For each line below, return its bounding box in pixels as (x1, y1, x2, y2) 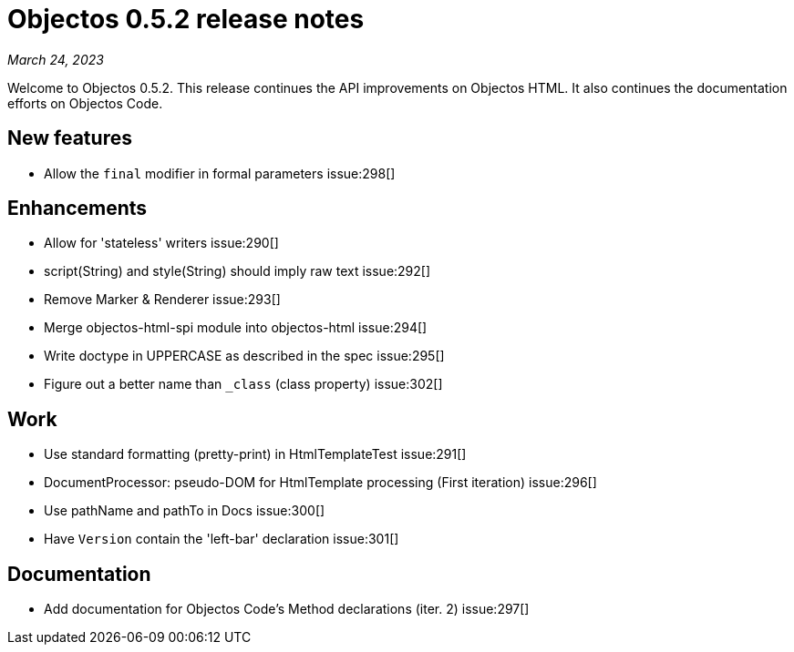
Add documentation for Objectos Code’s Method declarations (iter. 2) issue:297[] (44, 601, 530, 617)
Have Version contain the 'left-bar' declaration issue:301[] (44, 531, 399, 547)
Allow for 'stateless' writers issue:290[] (44, 235, 279, 251)
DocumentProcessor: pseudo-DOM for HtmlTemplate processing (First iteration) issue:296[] (44, 474, 597, 491)
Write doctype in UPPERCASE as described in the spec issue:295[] (44, 348, 445, 364)
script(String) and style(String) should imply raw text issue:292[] (44, 263, 431, 280)
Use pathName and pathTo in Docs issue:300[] (44, 503, 325, 519)
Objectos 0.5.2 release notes (7, 4, 365, 35)
